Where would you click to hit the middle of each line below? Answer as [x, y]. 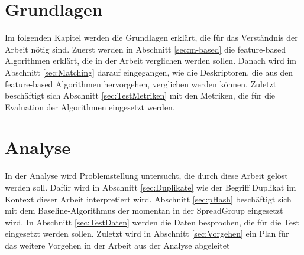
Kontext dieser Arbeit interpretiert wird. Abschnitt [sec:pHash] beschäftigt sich [148, 199]
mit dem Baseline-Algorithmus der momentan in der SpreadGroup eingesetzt [144, 210]
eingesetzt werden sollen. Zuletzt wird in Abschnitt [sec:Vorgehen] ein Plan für [147, 233]
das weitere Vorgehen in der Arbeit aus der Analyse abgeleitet [117, 245]
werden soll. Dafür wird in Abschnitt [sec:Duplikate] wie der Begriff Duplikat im [151, 187]
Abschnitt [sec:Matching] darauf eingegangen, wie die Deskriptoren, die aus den [149, 72]
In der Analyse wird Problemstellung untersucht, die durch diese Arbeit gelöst [146, 176]
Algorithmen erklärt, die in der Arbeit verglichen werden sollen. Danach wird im [151, 61]
